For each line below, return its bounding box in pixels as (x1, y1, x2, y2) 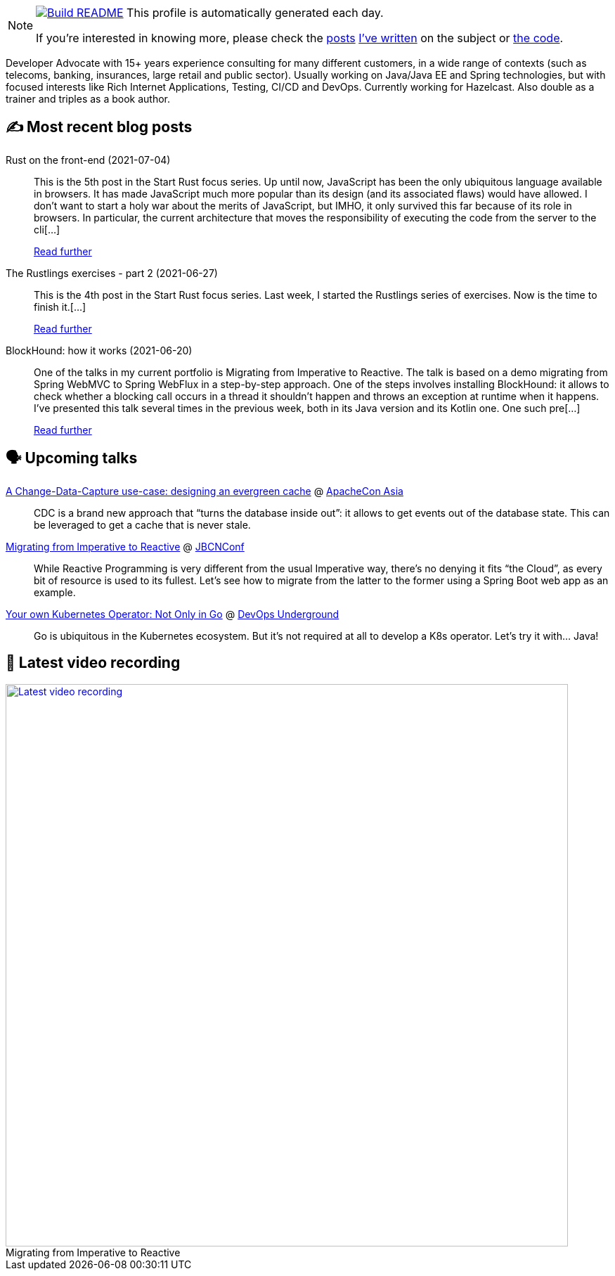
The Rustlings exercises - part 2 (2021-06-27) (6, 266, 218, 279)
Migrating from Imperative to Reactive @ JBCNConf (6, 540, 245, 553)
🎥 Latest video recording (6, 654, 181, 672)
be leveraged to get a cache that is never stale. (34, 518, 251, 531)
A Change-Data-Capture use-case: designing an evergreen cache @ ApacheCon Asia (6, 484, 403, 497)
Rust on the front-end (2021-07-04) (6, 153, 171, 166)
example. (34, 586, 76, 598)
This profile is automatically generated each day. (127, 6, 384, 20)
